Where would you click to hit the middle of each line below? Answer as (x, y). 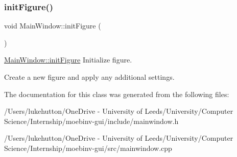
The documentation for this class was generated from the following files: (117, 94)
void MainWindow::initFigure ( (53, 26)
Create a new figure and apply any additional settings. (89, 77)
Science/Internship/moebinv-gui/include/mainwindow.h (91, 121)
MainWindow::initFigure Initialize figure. (68, 60)
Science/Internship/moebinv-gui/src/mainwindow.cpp (88, 148)
